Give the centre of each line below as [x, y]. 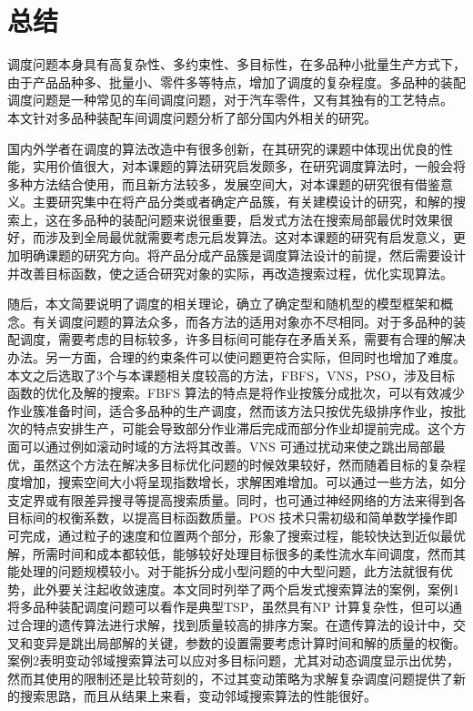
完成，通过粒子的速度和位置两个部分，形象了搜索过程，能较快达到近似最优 [242, 535]
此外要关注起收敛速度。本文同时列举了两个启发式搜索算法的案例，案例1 [246, 589]
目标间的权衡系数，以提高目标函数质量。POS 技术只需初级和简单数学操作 [226, 518]
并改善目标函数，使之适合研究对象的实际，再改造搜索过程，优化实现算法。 [230, 273]
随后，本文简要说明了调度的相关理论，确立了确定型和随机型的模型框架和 [224, 304]
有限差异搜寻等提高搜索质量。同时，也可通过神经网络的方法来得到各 [262, 499]
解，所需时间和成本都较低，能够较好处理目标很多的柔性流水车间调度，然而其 [236, 553]
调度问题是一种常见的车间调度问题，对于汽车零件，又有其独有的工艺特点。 [230, 100]
